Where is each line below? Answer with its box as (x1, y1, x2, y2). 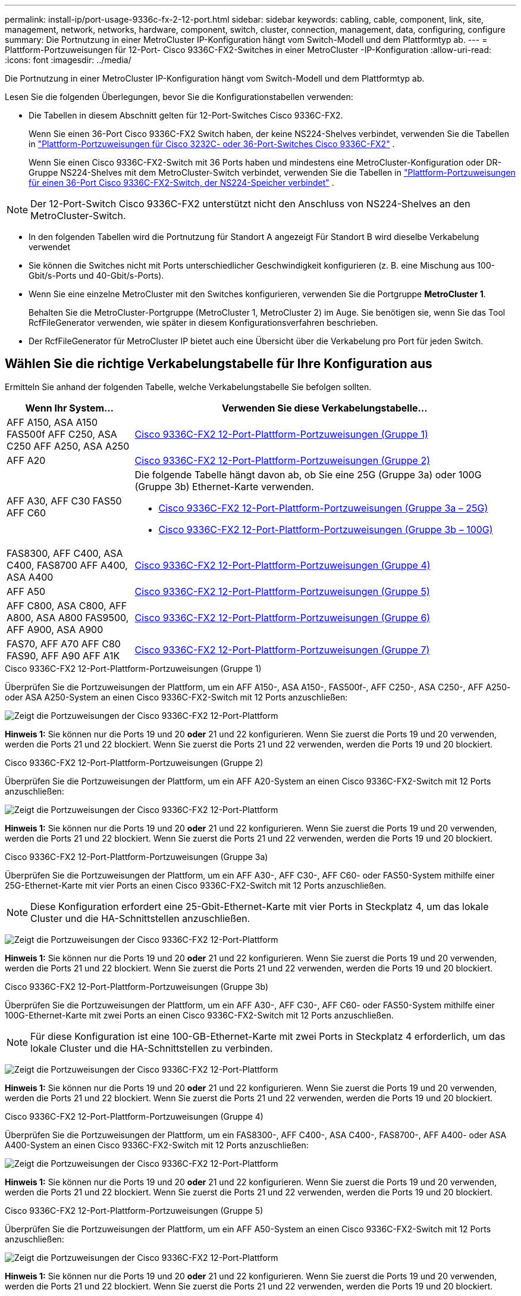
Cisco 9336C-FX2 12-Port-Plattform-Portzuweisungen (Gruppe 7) (134, 643, 430, 656)
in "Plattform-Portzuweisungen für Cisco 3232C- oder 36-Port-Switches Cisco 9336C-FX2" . (29, 139, 395, 149)
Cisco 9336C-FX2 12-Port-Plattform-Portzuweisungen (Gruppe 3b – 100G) (158, 523, 493, 535)
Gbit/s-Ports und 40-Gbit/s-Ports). (29, 270, 164, 281)
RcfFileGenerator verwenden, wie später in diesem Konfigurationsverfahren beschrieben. (29, 317, 378, 328)
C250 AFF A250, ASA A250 (7, 440, 130, 452)
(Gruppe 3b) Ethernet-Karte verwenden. (134, 480, 314, 493)
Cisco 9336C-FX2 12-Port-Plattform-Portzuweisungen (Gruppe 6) (134, 611, 431, 624)
